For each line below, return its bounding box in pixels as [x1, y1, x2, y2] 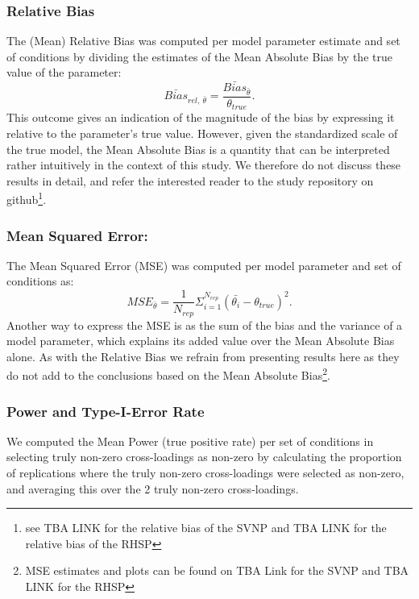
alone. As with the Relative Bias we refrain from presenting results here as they [6, 347, 400, 364]
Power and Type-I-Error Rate [6, 401, 205, 421]
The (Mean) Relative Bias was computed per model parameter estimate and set [6, 32, 400, 49]
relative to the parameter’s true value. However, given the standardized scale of [6, 125, 398, 142]
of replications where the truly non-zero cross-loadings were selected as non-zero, [6, 464, 404, 481]
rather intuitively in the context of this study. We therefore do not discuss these [6, 156, 401, 173]
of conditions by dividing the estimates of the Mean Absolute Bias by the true [6, 48, 392, 64]
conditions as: [6, 272, 74, 289]
